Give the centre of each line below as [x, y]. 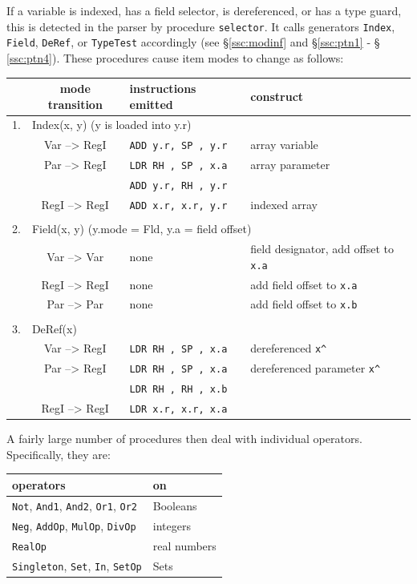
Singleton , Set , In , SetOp [77, 565]
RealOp [29, 547]
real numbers [184, 545]
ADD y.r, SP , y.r [178, 146]
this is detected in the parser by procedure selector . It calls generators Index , [201, 26]
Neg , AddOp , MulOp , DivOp [74, 525]
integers [172, 525]
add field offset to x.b [304, 304]
